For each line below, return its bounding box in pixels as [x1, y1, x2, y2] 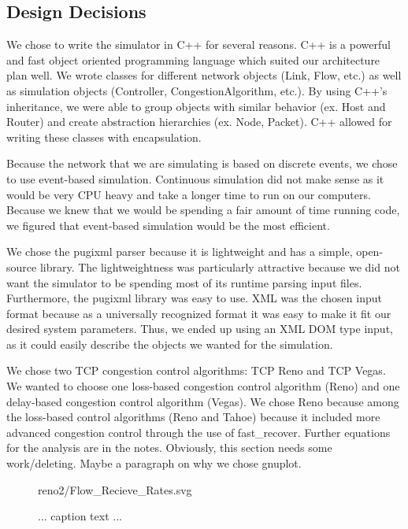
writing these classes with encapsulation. [6, 128, 202, 145]
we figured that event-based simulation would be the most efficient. [6, 216, 330, 233]
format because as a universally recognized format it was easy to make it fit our [6, 305, 391, 321]
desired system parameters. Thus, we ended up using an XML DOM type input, [6, 320, 393, 337]
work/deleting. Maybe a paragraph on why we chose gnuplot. [6, 455, 302, 472]
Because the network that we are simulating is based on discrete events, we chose [6, 155, 398, 172]
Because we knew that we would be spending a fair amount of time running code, [6, 202, 400, 218]
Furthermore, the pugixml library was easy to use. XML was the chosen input [6, 290, 382, 306]
